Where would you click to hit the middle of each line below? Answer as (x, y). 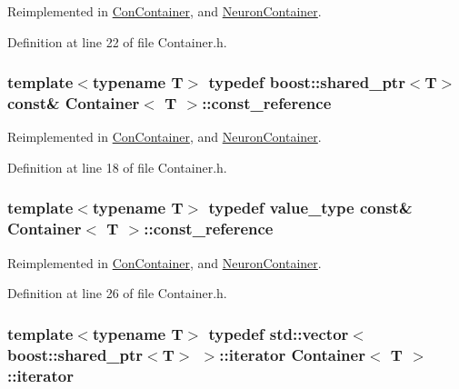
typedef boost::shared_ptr (307, 82)
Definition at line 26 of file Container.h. (117, 293)
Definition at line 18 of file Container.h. (117, 167)
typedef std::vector (279, 333)
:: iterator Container (292, 354)
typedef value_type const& (310, 208)
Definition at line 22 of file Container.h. (117, 41)
